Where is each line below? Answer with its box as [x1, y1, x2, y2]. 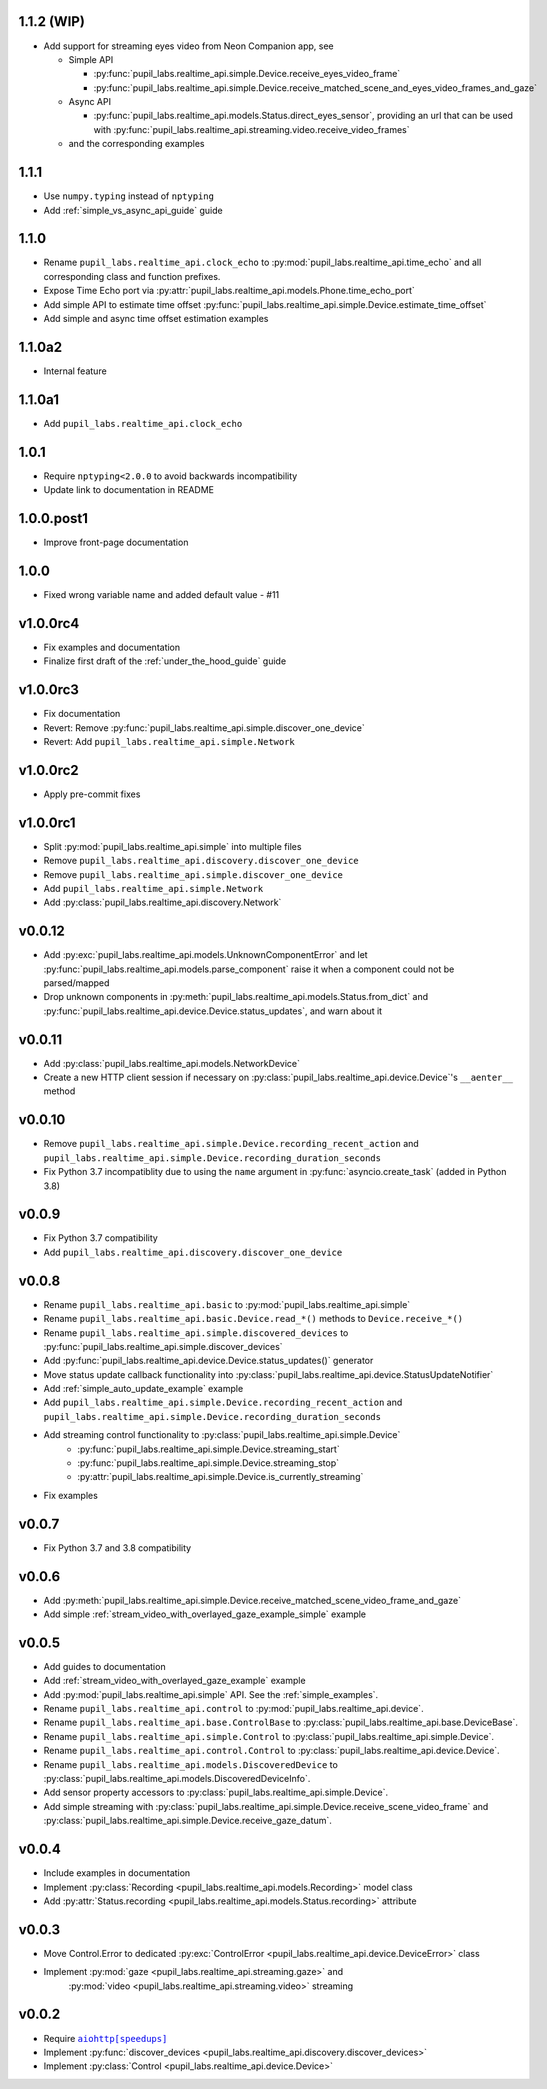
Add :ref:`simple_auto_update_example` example [43, 1383, 244, 1395]
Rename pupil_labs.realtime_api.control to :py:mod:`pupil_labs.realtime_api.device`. [43, 1703, 424, 1715]
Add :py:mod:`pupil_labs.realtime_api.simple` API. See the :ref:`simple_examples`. [43, 1688, 379, 1700]
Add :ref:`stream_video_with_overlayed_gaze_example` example [43, 1675, 306, 1687]
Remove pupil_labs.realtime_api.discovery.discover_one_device [43, 855, 359, 867]
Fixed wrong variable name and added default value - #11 [43, 588, 280, 600]
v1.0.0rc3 [18, 681, 80, 699]
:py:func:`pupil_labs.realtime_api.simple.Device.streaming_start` [77, 1443, 340, 1455]
